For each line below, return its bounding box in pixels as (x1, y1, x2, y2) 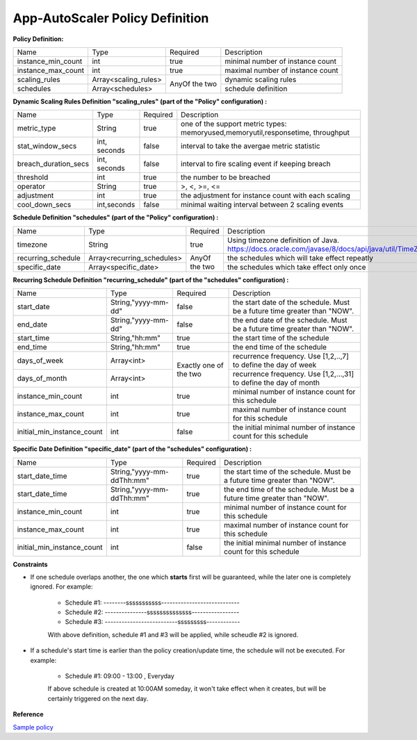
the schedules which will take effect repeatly (227, 253, 373, 263)
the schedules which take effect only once (227, 262, 366, 272)
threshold (17, 172, 49, 182)
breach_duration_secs (17, 159, 90, 169)
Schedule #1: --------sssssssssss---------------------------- (65, 598, 240, 607)
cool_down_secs (17, 200, 72, 210)
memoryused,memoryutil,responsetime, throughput (181, 128, 350, 138)
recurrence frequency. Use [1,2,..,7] (232, 352, 349, 361)
